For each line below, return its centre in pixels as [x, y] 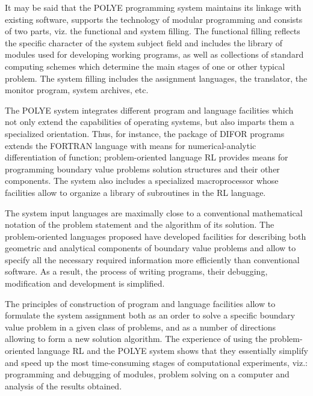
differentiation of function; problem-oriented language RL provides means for [147, 157]
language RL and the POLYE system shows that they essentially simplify [173, 351]
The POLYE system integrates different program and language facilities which [149, 110]
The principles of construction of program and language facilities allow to [140, 303]
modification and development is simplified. [85, 283]
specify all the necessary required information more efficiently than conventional [152, 259]
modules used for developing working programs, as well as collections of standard [154, 54]
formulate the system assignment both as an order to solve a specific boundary [150, 315]
